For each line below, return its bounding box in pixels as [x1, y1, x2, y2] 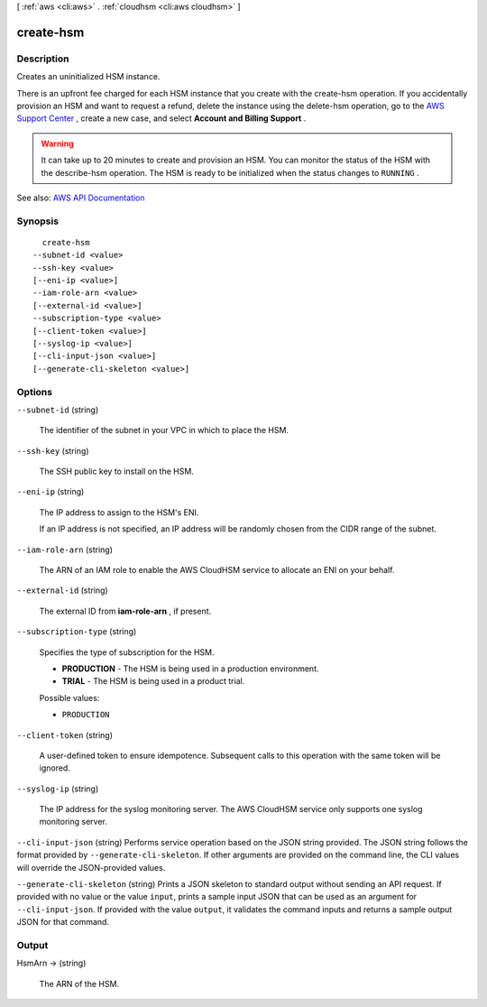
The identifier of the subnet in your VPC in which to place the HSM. [39, 425, 289, 436]
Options [16, 385, 53, 398]
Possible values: [39, 692, 100, 703]
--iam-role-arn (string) [16, 544, 113, 555]
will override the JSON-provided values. [16, 862, 166, 873]
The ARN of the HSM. [39, 978, 120, 989]
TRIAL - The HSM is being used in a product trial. [61, 676, 245, 687]
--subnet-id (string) [16, 404, 99, 415]
